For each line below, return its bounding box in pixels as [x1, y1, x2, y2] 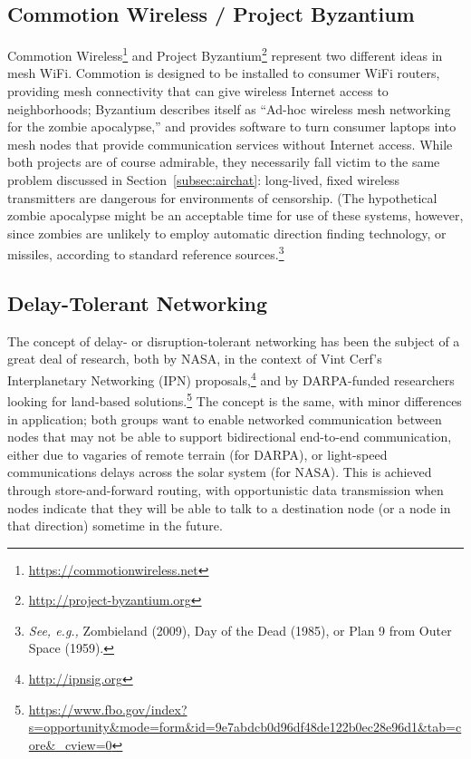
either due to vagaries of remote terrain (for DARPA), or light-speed [7, 444, 388, 463]
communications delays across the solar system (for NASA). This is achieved [7, 462, 432, 482]
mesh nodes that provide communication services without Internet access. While [7, 134, 453, 153]
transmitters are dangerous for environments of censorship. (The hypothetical [7, 188, 437, 207]
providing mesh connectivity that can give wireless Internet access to [7, 82, 389, 101]
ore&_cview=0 [28, 735, 112, 754]
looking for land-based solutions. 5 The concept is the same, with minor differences [7, 389, 462, 410]
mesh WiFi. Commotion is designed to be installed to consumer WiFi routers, [7, 63, 440, 83]
